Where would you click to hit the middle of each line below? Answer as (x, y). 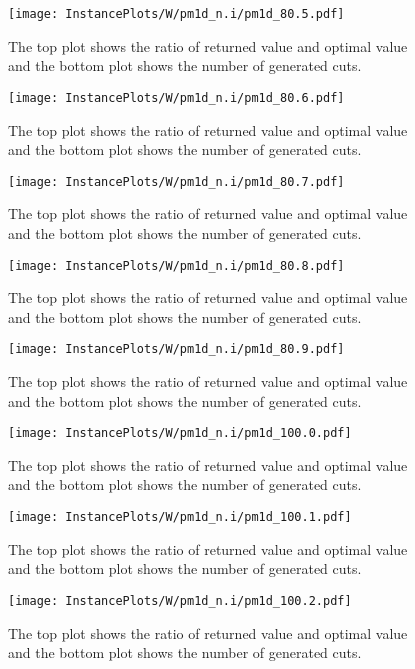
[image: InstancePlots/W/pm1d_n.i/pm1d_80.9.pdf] (176, 349)
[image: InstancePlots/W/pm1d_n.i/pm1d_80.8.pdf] (176, 265)
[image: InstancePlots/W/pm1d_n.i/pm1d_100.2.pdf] (180, 600)
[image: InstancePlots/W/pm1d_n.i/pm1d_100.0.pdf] (180, 433)
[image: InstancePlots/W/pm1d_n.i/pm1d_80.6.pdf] (176, 97)
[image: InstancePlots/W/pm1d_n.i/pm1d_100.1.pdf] (180, 517)
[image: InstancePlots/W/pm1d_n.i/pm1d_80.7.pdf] (176, 181)
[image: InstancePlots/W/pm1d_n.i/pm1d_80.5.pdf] (176, 14)
